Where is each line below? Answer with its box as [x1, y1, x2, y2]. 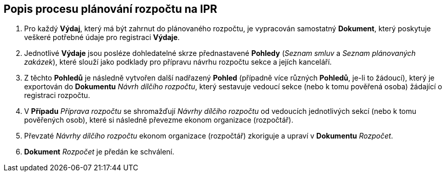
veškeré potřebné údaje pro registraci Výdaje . [24, 33, 180, 42]
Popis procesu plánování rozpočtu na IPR [4, 3, 218, 15]
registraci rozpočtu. [24, 91, 90, 100]
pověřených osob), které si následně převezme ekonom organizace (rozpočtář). [24, 115, 294, 125]
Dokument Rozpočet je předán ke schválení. [24, 147, 174, 157]
